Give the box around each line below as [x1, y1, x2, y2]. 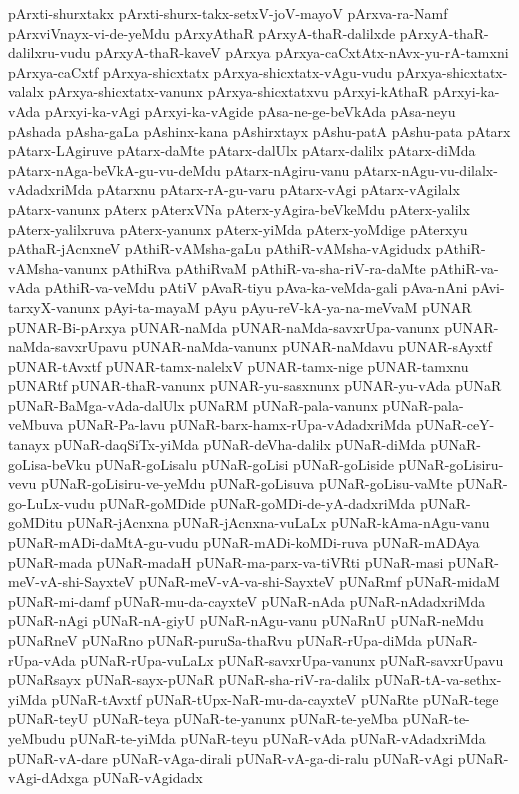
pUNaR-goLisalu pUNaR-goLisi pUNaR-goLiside [95, 453, 394, 474]
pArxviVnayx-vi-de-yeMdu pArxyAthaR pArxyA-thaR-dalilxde [8, 22, 396, 43]
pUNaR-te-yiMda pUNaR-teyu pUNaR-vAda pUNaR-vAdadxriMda [69, 727, 486, 748]
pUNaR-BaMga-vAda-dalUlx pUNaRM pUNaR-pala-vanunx [8, 394, 378, 415]
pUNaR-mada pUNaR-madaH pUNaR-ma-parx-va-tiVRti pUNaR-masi [8, 551, 444, 572]
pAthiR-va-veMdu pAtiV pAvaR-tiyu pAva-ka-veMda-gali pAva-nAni [44, 277, 468, 298]
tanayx [8, 434, 50, 455]
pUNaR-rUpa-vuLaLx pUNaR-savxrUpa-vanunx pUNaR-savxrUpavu [80, 649, 504, 670]
